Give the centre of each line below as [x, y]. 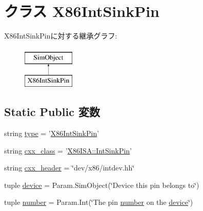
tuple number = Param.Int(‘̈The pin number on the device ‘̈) [99, 202]
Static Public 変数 [52, 112]
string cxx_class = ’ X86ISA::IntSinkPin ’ [68, 150]
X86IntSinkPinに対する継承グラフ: [61, 36]
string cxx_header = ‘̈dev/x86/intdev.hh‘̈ [69, 168]
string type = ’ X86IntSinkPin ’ [52, 133]
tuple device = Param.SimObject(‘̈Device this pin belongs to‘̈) [102, 185]
